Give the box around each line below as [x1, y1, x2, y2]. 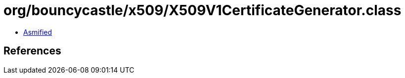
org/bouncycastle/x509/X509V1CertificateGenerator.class [3, 2, 402, 19]
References [3, 45, 61, 57]
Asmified [23, 27, 52, 36]
